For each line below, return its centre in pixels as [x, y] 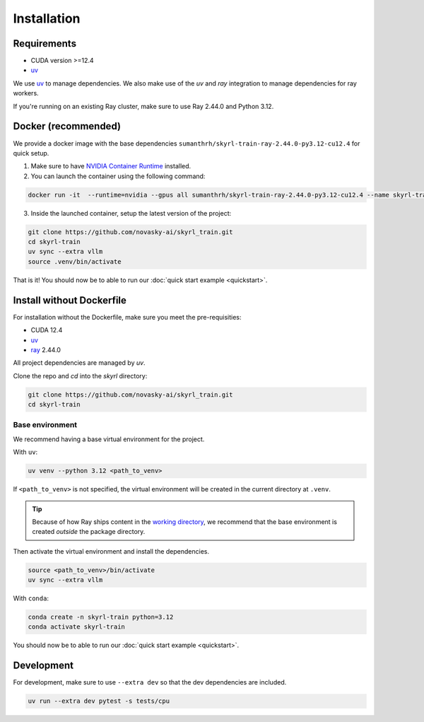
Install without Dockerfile [70, 300]
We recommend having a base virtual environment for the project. [109, 439]
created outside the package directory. [89, 532]
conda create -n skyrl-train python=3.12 [101, 617]
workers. [26, 93]
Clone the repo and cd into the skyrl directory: [80, 375]
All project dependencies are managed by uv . [79, 363]
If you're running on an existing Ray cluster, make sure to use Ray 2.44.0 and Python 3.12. [143, 106]
